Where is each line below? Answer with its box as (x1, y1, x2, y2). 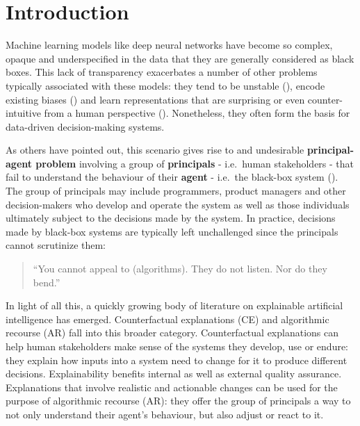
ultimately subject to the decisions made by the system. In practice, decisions (6, 211, 336, 225)
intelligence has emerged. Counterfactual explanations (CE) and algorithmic (6, 311, 329, 326)
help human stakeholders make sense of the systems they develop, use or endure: (6, 339, 349, 353)
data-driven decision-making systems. (6, 119, 165, 133)
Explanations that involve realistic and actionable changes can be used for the (6, 379, 338, 394)
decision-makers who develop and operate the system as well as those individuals (6, 197, 350, 211)
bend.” (33, 275, 60, 289)
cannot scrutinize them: (6, 238, 106, 252)
